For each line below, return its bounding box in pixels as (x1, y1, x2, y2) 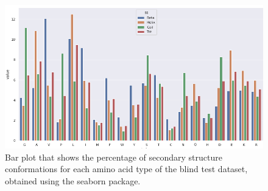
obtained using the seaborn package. (5, 174, 141, 187)
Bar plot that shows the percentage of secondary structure (5, 150, 222, 163)
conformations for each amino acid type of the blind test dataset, (5, 162, 248, 175)
